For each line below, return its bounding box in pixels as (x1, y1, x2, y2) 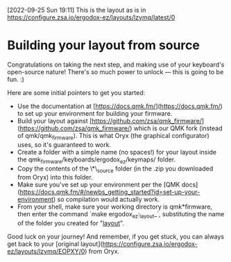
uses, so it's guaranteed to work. (17, 140, 112, 148)
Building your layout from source (7, 37, 200, 53)
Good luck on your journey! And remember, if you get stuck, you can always (7, 232, 225, 241)
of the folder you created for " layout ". (17, 219, 125, 227)
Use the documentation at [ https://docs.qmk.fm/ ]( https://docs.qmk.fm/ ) (17, 102, 223, 110)
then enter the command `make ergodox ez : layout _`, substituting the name (17, 210, 225, 220)
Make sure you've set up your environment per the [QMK (17, 180, 180, 189)
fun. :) (7, 75, 24, 83)
